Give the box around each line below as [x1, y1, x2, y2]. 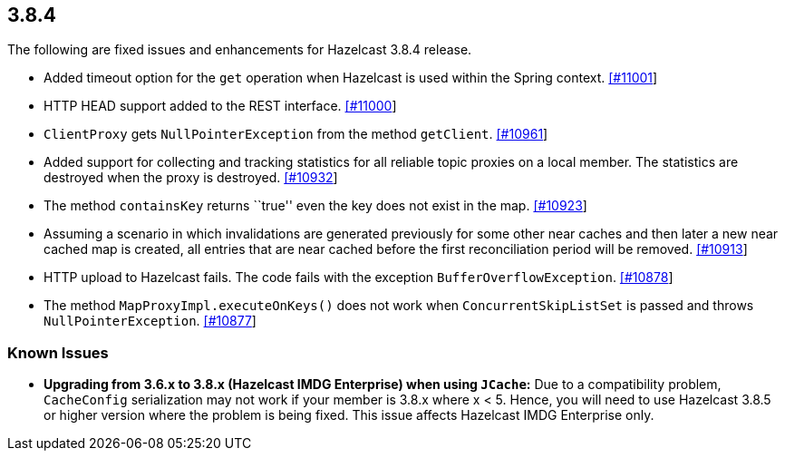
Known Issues [7, 343, 109, 362]
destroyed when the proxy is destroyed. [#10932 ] [44, 170, 338, 186]
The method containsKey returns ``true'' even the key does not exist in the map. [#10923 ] [44, 198, 587, 214]
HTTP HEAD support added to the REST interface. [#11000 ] [44, 98, 397, 114]
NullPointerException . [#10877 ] [44, 313, 257, 329]
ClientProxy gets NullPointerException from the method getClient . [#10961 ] [44, 126, 548, 142]
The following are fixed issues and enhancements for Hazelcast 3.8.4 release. [7, 42, 472, 58]
